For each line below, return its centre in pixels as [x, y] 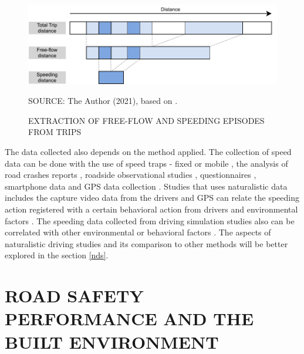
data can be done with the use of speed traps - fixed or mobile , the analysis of [146, 163]
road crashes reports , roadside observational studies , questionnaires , [131, 175]
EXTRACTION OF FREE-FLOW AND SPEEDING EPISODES [146, 120]
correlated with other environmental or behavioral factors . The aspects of [138, 232]
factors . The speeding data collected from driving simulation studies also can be [150, 220]
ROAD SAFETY [74, 296]
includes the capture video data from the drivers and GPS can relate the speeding [152, 198]
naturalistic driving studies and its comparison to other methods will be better [146, 243]
